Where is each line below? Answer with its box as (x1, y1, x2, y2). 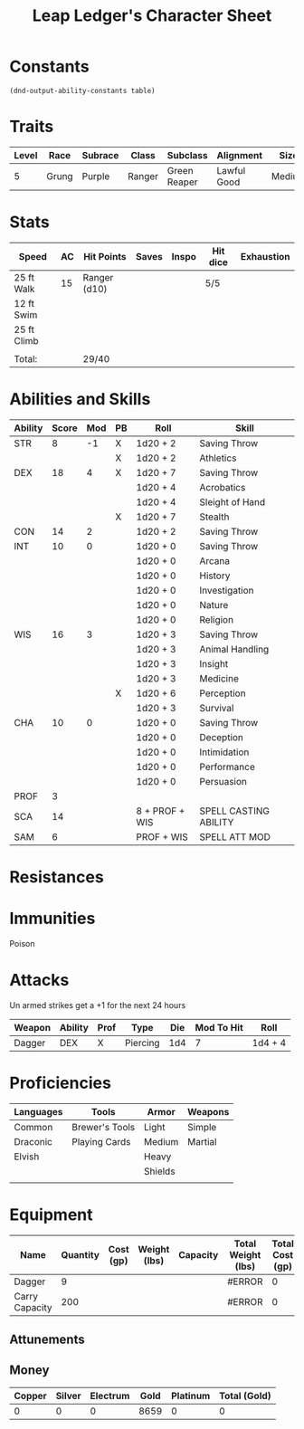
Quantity (61, 1248, 100, 1261)
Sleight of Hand (199, 495, 266, 508)
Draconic (14, 1135, 52, 1148)
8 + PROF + (136, 805, 185, 817)
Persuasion (199, 775, 247, 787)
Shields (143, 1165, 176, 1177)
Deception (199, 730, 244, 743)
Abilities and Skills (9, 389, 151, 409)
